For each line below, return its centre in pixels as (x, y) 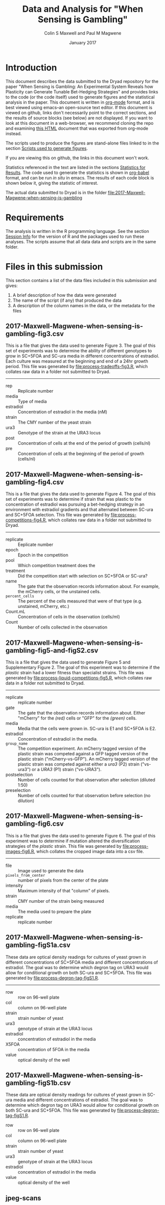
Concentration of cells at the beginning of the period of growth (81, 454)
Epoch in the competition (43, 555)
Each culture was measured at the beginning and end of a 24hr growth (77, 361)
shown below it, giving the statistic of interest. (52, 183)
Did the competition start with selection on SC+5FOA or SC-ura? (83, 576)
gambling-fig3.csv (35, 333)
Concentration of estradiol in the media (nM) (62, 412)
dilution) (26, 801)
